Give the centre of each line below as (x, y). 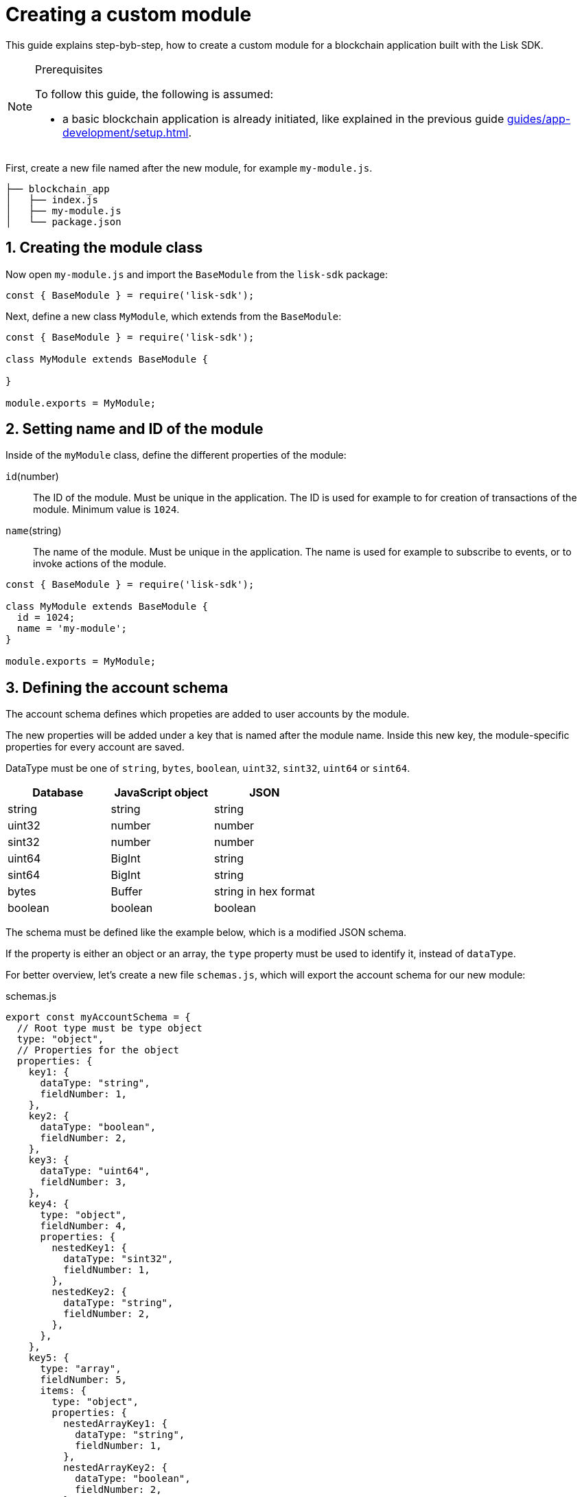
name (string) (34, 531)
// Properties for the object (98, 1050)
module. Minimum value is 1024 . (106, 510)
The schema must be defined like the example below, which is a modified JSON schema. (206, 933)
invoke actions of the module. (100, 564)
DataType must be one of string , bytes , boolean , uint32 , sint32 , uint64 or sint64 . (208, 768)
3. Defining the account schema (117, 687)
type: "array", (81, 1369)
